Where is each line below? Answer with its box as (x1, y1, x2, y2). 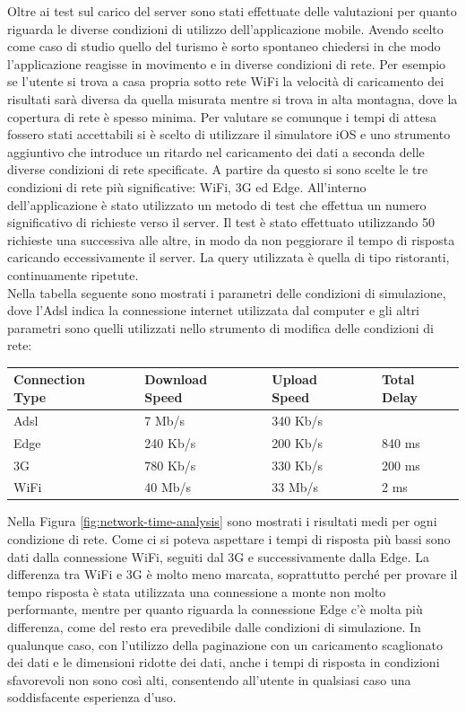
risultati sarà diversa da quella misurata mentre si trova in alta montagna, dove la (7, 89, 458, 108)
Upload (272, 370, 317, 389)
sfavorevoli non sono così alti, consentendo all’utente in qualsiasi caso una (7, 670, 411, 689)
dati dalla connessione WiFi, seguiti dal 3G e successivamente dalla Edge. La (7, 547, 429, 566)
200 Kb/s (272, 433, 324, 452)
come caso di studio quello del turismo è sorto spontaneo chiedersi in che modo (7, 37, 441, 56)
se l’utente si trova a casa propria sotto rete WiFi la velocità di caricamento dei (7, 72, 444, 91)
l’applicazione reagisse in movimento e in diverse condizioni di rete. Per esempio (7, 54, 446, 73)
